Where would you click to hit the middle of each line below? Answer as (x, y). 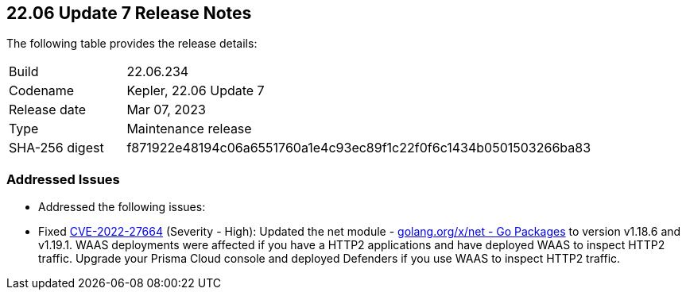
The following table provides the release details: (132, 44)
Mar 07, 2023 (166, 110)
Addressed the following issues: (122, 207)
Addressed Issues (63, 179)
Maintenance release (189, 129)
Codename (42, 91)
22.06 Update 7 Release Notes (129, 13)
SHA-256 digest (56, 148)
